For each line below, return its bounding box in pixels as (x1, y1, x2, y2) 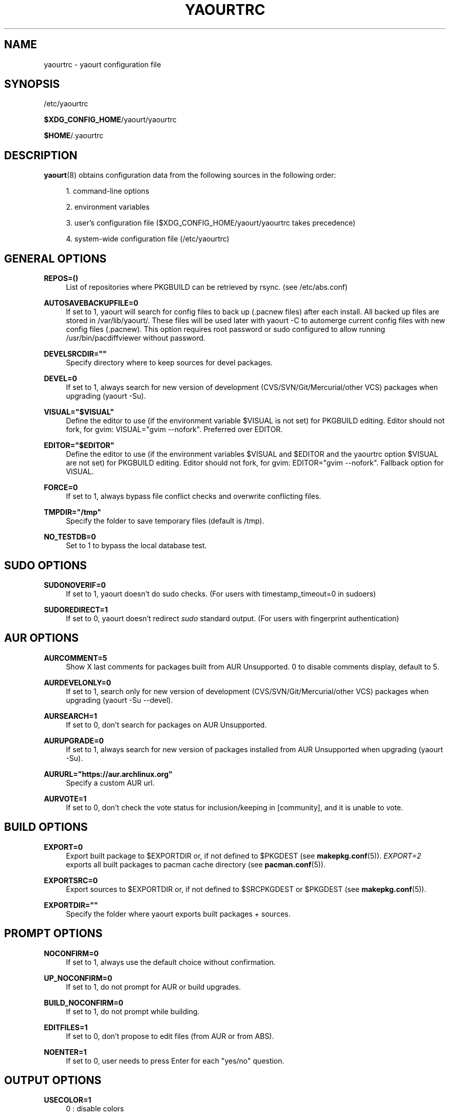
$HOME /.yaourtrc (44, 131, 104, 140)
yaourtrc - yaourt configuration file (44, 60, 161, 69)
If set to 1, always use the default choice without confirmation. (66, 957, 276, 966)
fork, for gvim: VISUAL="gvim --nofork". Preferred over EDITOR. (66, 425, 283, 434)
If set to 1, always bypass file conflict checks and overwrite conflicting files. (66, 492, 322, 501)
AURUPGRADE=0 (44, 736, 104, 745)
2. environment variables (66, 202, 150, 212)
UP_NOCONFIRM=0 (44, 973, 113, 982)
